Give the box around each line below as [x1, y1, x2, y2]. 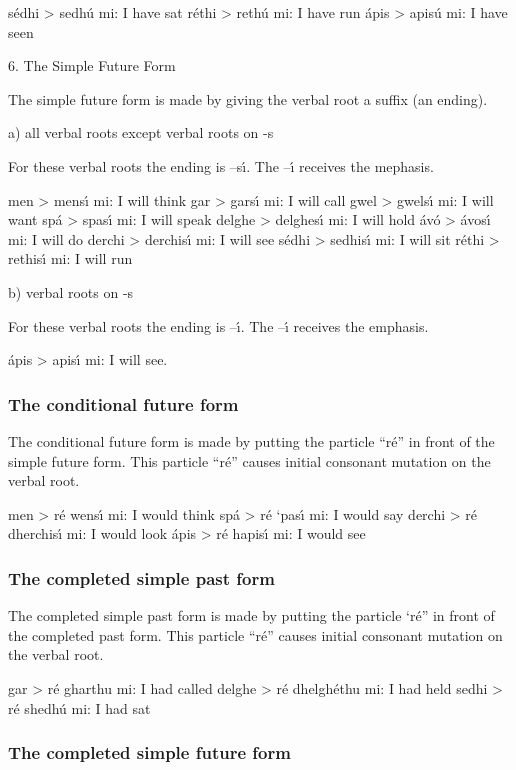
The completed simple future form [8, 740, 291, 765]
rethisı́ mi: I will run [8, 248, 133, 269]
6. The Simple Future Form [8, 55, 176, 76]
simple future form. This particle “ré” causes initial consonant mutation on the [8, 450, 491, 471]
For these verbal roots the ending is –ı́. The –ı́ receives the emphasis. [8, 315, 429, 336]
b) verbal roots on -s [8, 281, 134, 302]
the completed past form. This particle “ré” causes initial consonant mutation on [8, 624, 503, 645]
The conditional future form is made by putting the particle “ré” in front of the [8, 430, 495, 451]
